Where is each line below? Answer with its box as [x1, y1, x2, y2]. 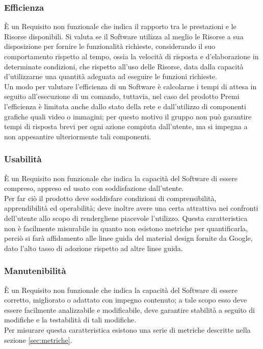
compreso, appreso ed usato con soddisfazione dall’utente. [4, 183, 184, 193]
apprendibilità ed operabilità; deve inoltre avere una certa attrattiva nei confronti [4, 203, 258, 213]
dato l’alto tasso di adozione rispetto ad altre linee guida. [4, 242, 183, 253]
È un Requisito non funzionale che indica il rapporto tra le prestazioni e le [4, 21, 236, 32]
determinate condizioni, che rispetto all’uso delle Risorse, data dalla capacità [4, 61, 244, 71]
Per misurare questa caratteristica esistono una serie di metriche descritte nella [4, 324, 251, 335]
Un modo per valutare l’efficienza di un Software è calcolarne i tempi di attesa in [4, 81, 257, 91]
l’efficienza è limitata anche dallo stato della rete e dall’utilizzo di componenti [4, 101, 246, 111]
